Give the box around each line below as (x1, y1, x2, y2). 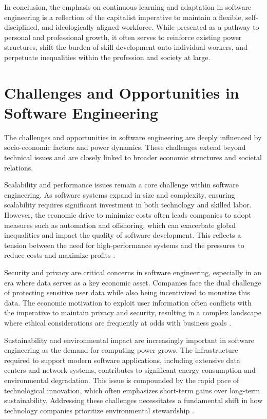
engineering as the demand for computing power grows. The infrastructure (4, 345, 238, 355)
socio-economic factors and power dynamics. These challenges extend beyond (4, 142, 246, 153)
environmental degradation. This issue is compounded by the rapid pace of (4, 374, 239, 385)
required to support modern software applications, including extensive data (4, 354, 240, 365)
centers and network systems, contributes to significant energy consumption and (4, 365, 256, 375)
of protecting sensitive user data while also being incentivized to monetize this (4, 287, 250, 298)
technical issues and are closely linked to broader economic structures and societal (4, 152, 262, 163)
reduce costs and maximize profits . (4, 250, 116, 260)
